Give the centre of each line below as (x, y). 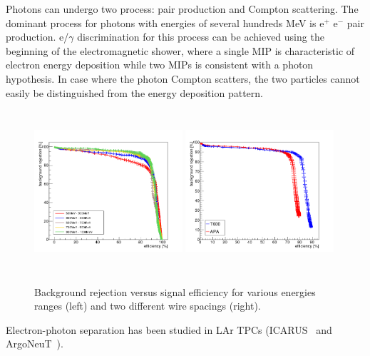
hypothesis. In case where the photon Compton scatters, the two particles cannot (183, 78)
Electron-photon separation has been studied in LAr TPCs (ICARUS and (169, 329)
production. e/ (37, 37)
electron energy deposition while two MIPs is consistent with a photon (160, 65)
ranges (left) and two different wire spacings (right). (148, 306)
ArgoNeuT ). (35, 344)
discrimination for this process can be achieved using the (201, 37)
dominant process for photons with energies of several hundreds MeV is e (165, 22)
